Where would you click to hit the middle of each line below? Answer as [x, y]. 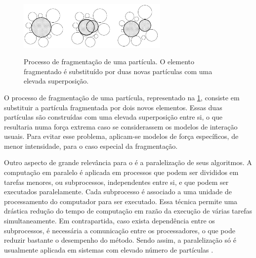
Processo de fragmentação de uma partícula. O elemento [109, 62]
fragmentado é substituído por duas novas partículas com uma [118, 71]
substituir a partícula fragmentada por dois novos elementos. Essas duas [113, 107]
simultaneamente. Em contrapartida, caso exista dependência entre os [109, 221]
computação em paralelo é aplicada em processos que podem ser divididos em [121, 172]
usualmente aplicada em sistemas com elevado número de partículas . [109, 249]
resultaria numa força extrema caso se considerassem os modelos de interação [121, 126]
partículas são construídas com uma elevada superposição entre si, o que [113, 117]
